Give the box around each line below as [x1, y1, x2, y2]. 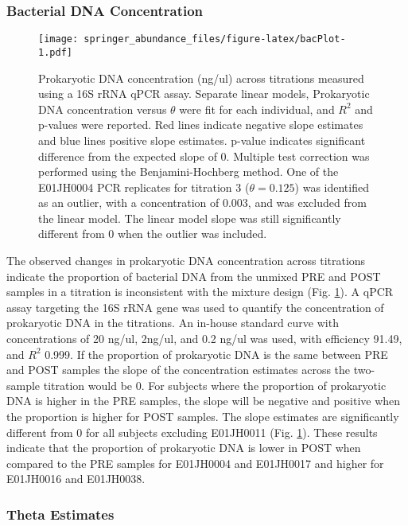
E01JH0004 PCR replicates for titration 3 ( [38, 178, 250, 195]
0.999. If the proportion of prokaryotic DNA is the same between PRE [45, 345, 388, 362]
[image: [38, 33, 79, 45]
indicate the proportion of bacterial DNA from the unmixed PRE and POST [6, 267, 381, 284]
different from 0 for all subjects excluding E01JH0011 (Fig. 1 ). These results [6, 423, 378, 440]
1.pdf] [38, 46, 72, 58]
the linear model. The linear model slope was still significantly [38, 209, 341, 226]
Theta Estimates [6, 504, 115, 524]
